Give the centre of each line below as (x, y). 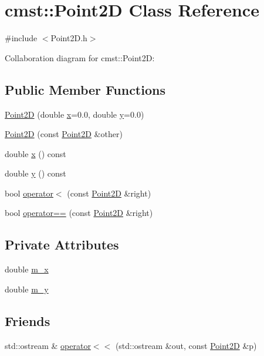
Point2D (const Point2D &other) (64, 134)
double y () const (35, 173)
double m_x (27, 269)
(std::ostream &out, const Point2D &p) (186, 345)
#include (21, 38)
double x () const (35, 153)
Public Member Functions (85, 89)
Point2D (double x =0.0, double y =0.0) (75, 114)
